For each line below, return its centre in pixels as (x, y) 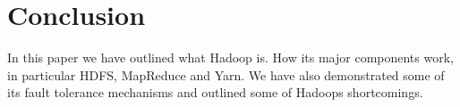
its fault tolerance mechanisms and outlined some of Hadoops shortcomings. (215, 92)
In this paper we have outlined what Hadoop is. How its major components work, (230, 58)
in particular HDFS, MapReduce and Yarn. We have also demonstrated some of (226, 74)
